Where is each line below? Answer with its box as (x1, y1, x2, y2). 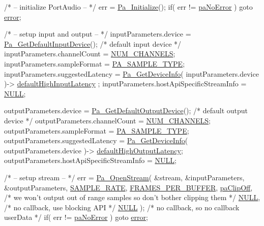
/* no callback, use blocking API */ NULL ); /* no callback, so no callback (4, 202, 240, 212)
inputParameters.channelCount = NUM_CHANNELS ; (4, 48, 175, 59)
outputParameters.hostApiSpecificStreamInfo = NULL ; (4, 155, 177, 166)
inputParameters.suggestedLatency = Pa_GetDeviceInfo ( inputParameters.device (4, 68, 259, 79)
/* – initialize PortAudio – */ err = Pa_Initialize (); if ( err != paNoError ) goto (4, 2, 253, 12)
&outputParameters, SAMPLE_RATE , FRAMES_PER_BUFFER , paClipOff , (4, 182, 253, 192)
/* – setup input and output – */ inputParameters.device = (4, 28, 191, 39)
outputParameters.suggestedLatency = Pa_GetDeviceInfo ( (4, 135, 188, 146)
